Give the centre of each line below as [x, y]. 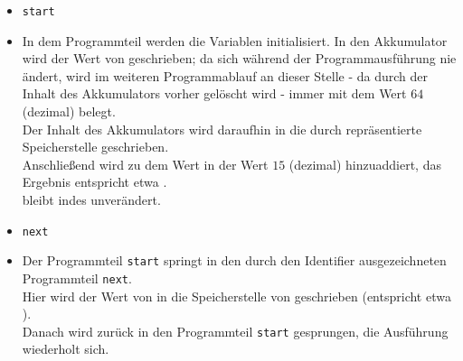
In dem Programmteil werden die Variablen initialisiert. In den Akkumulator [235, 40]
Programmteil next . [77, 278]
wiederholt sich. [66, 349]
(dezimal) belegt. [69, 111]
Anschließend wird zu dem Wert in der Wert [145, 164]
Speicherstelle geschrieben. [95, 147]
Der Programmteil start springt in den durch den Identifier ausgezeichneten [234, 260]
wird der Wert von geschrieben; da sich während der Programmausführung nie [239, 58]
